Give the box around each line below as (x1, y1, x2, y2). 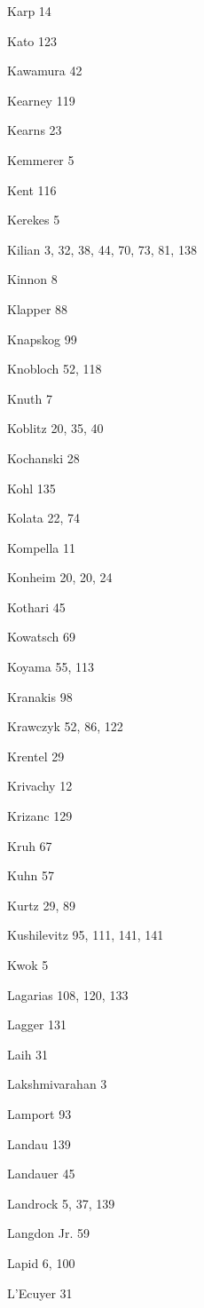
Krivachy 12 (7, 776, 73, 795)
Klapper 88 (7, 299, 68, 318)
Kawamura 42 (7, 61, 82, 80)
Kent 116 (7, 180, 57, 199)
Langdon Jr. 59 (7, 1224, 90, 1242)
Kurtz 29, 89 (7, 895, 76, 914)
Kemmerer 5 (7, 150, 75, 169)
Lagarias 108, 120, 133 (7, 985, 129, 1004)
